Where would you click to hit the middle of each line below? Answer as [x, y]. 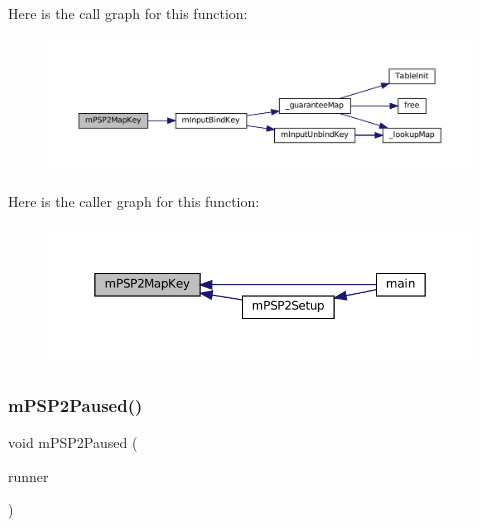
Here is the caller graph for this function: [134, 201]
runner [28, 475]
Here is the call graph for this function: [128, 13]
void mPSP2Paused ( [73, 442]
